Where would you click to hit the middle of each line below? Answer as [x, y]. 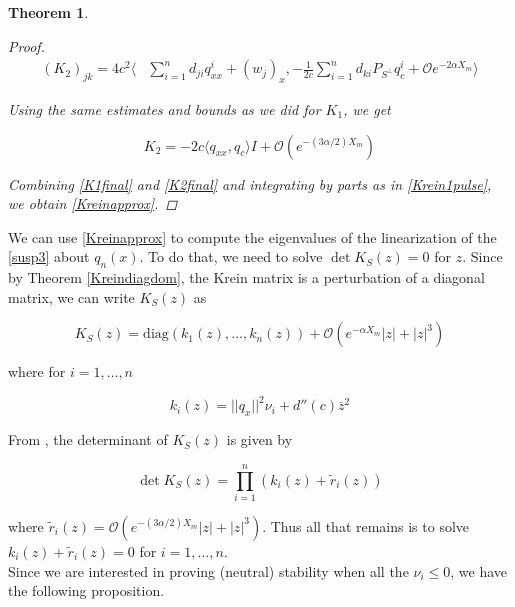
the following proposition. [86, 590]
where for [37, 371]
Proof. [26, 45]
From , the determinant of [88, 439]
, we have [479, 570]
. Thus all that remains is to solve [366, 525]
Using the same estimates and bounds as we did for [164, 109]
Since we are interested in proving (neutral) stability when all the [208, 570]
